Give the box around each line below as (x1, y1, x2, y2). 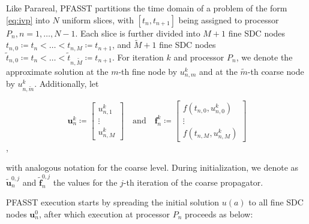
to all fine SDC (248, 196, 304, 208)
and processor (173, 50, 224, 63)
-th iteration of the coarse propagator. (123, 175, 263, 188)
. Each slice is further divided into (75, 26, 200, 39)
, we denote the (236, 50, 293, 63)
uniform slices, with (62, 13, 134, 26)
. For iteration (112, 50, 164, 63)
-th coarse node (247, 65, 304, 77)
